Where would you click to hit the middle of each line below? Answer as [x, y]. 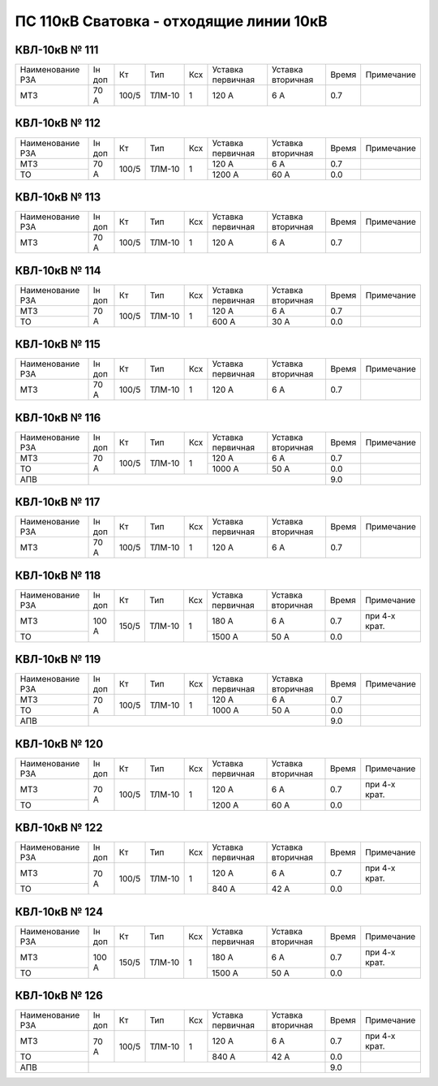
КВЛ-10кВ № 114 [58, 271]
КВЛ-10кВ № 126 [59, 995]
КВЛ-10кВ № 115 [58, 345]
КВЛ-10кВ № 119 [58, 659]
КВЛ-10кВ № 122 [59, 828]
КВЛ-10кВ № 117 [58, 502]
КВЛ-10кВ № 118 [58, 575]
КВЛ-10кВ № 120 [59, 744]
